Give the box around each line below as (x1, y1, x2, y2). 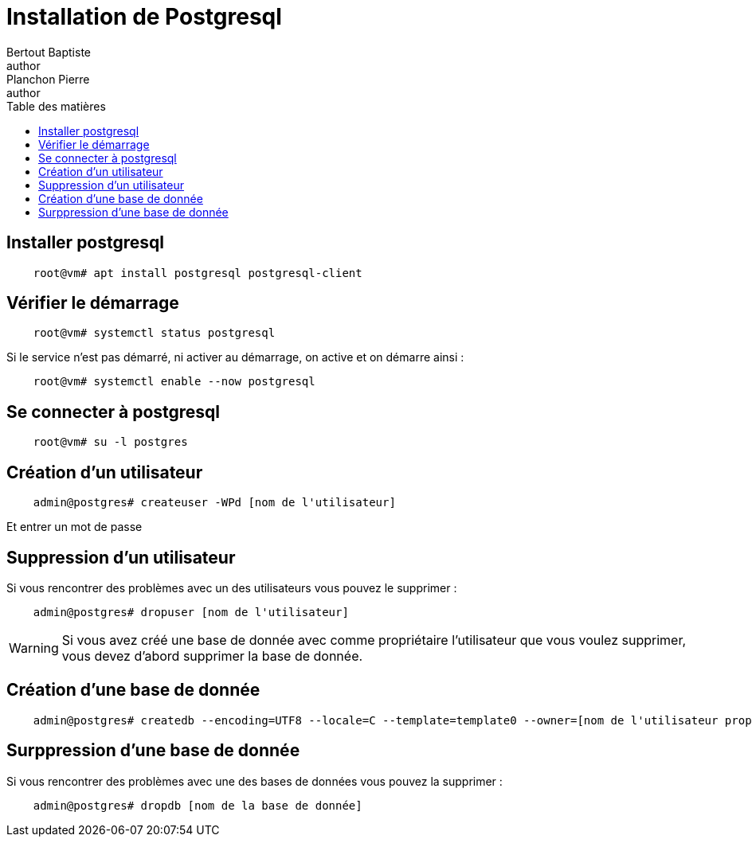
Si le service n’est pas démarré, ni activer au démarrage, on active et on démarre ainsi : (6, 350, 464, 365)
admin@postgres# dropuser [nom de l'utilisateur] (33, 605, 349, 619)
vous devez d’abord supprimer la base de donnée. (61, 647, 363, 664)
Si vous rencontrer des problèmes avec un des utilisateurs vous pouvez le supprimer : (6, 580, 457, 595)
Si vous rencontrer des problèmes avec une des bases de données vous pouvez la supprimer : (6, 774, 503, 788)
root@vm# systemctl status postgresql (33, 326, 276, 340)
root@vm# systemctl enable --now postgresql (33, 375, 315, 388)
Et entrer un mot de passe (6, 520, 143, 534)
